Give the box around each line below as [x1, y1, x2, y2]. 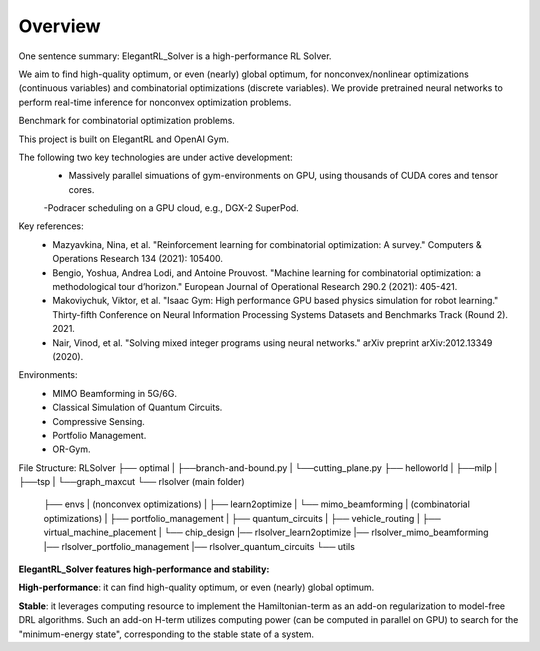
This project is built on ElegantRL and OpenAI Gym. [18, 133, 230, 145]
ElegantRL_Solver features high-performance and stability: [18, 563, 270, 575]
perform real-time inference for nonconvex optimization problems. [18, 96, 292, 108]
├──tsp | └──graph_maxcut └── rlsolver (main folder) [18, 476, 245, 488]
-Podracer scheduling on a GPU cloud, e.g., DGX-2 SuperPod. [43, 202, 299, 214]
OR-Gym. [52, 443, 91, 455]
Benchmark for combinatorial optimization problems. [18, 115, 235, 127]
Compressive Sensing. [52, 415, 145, 427]
